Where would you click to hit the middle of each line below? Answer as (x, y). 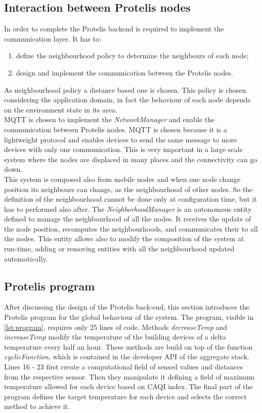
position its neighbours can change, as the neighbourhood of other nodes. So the (128, 189)
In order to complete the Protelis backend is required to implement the (114, 29)
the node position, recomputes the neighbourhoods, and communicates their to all (131, 228)
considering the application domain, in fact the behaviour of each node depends (127, 100)
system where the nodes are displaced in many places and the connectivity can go (131, 159)
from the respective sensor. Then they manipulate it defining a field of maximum (129, 376)
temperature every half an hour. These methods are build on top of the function (128, 346)
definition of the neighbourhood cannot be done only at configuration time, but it (130, 199)
